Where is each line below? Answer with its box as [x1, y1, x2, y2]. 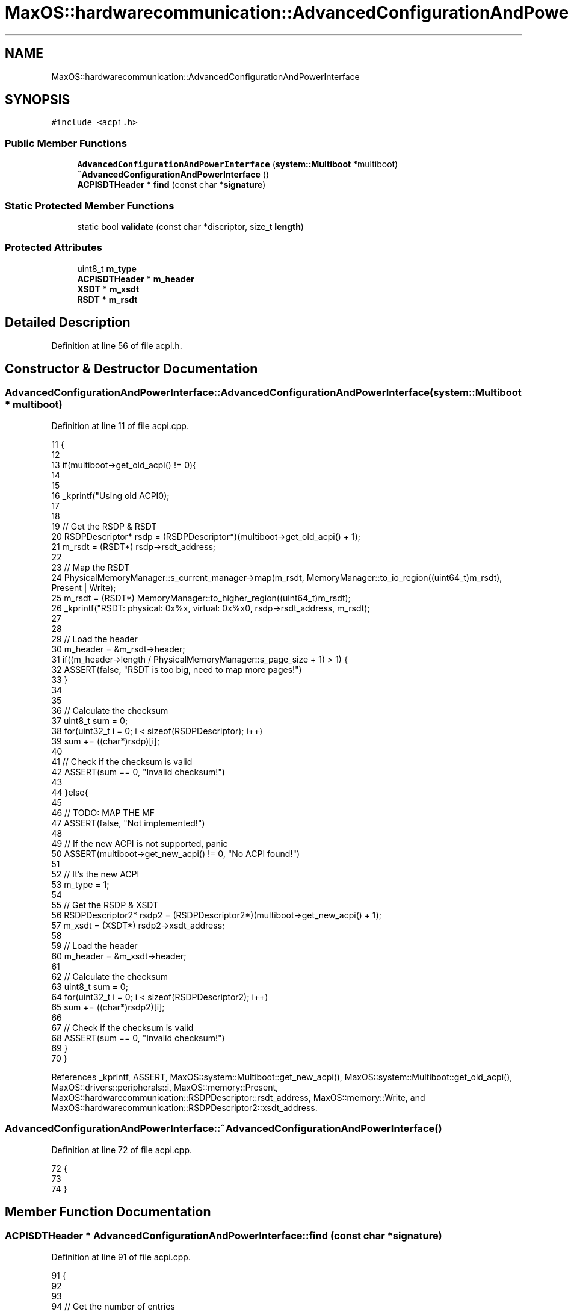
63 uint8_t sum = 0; [51, 981, 128, 992]
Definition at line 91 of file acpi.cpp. [51, 1251, 191, 1262]
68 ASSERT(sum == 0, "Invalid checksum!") [51, 1032, 225, 1043]
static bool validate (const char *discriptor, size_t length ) [77, 221, 304, 232]
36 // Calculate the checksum [51, 705, 168, 716]
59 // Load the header [51, 940, 138, 951]
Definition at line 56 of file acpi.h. [51, 340, 182, 351]
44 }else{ [51, 787, 88, 797]
